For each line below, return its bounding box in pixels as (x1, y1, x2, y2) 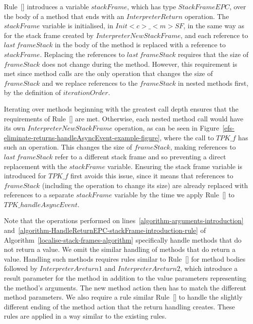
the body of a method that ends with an (4, 11, 125, 21)
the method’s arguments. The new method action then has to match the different (4, 282, 247, 292)
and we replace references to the (42, 77, 138, 88)
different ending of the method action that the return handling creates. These (4, 301, 235, 311)
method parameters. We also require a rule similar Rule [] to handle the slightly (4, 292, 243, 302)
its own (4, 123, 26, 133)
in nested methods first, (178, 77, 249, 88)
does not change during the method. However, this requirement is (42, 58, 237, 69)
